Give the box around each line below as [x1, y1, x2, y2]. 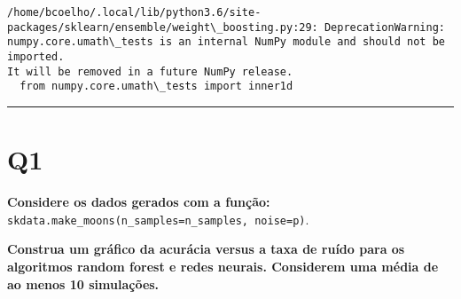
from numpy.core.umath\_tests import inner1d [20, 80, 293, 93]
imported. [7, 50, 65, 63]
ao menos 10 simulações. [7, 274, 160, 293]
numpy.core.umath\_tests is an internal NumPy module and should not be [7, 35, 445, 49]
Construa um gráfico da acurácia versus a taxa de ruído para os [7, 240, 405, 258]
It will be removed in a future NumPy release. [7, 65, 293, 78]
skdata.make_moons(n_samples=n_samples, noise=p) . [7, 209, 309, 228]
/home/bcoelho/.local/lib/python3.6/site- [7, 6, 262, 19]
